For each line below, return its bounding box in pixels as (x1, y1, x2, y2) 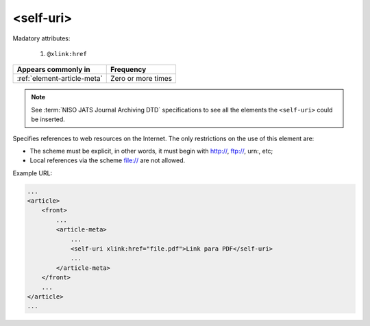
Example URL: (12, 168, 53, 177)
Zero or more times (110, 74, 173, 84)
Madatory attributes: (12, 34, 71, 42)
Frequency (110, 65, 147, 75)
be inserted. (31, 115, 65, 123)
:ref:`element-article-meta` (16, 74, 103, 84)
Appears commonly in (16, 65, 90, 75)
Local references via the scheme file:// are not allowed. (29, 156, 186, 164)
